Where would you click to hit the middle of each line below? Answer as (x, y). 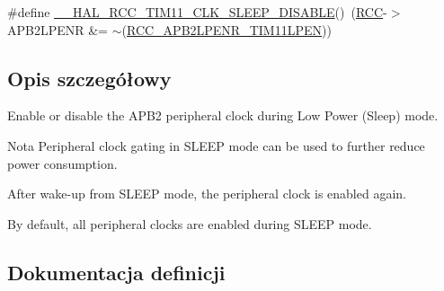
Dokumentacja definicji (116, 272)
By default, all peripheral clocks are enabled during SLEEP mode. (190, 223)
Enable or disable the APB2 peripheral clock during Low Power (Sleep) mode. (223, 115)
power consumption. (62, 163)
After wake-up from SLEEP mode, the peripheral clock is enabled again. (207, 194)
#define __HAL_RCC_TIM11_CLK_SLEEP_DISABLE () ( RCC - (197, 12)
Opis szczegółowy (89, 78)
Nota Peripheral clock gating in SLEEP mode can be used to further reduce (216, 145)
